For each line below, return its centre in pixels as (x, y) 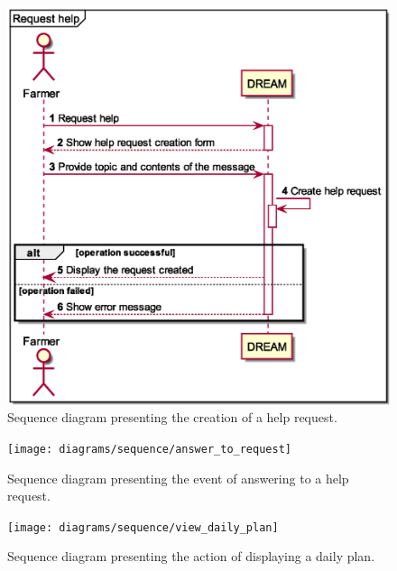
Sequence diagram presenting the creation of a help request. (172, 417)
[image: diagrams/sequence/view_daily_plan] (143, 527)
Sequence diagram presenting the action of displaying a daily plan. (191, 556)
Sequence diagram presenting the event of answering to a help (178, 478)
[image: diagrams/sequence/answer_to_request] (149, 449)
